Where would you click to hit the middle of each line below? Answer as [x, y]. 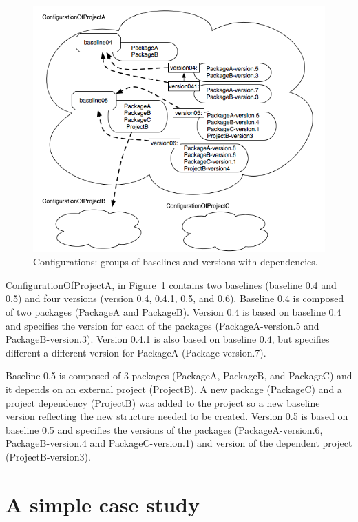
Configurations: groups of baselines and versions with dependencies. [176, 262]
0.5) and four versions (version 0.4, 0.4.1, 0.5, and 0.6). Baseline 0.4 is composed [175, 298]
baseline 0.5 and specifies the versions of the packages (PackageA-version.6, [164, 429]
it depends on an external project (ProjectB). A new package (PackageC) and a [174, 389]
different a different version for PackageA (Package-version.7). [136, 352]
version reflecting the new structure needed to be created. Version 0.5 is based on [177, 416]
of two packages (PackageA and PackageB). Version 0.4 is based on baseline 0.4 [173, 312]
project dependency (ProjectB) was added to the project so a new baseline [163, 402]
